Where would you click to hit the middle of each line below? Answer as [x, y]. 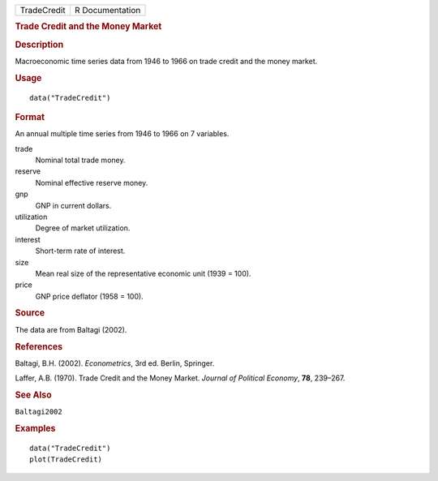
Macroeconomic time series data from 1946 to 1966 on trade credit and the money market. [166, 61]
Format [30, 117]
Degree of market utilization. [83, 228]
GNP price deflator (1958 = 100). [89, 296]
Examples [35, 428]
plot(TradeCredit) [66, 460]
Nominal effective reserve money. [92, 183]
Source [30, 313]
